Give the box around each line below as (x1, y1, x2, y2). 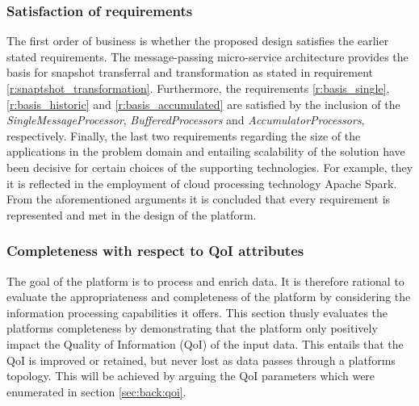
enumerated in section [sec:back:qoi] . (6, 383, 186, 400)
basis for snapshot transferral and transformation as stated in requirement (6, 64, 374, 81)
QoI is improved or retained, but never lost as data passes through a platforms (6, 351, 396, 368)
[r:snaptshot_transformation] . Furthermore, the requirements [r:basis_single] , (6, 80, 390, 96)
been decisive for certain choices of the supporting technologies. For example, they (6, 158, 413, 175)
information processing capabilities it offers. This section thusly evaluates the (6, 303, 388, 320)
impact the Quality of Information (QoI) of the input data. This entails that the (6, 335, 404, 352)
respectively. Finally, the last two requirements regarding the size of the (6, 127, 361, 144)
